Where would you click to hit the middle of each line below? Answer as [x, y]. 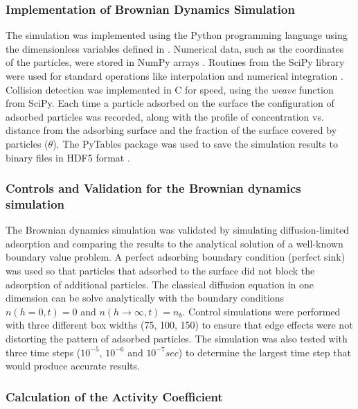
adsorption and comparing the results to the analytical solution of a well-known [174, 243]
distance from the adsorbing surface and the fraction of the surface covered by [171, 130]
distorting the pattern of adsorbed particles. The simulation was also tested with [177, 339]
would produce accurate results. [73, 366]
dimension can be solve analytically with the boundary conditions [145, 298]
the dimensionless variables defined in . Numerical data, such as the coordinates [175, 48]
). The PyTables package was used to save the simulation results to [195, 143]
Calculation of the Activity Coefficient [114, 396]
